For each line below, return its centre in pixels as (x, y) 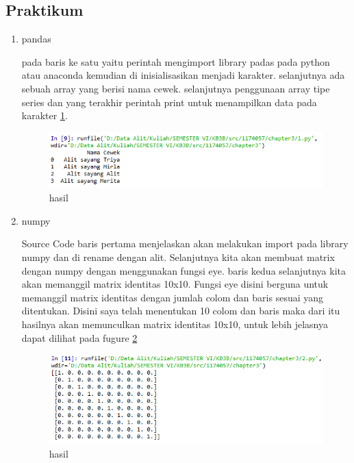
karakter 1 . (45, 115)
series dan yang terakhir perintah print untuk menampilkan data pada (169, 102)
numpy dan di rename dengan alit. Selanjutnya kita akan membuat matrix (178, 256)
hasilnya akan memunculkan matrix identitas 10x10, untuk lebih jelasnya (175, 324)
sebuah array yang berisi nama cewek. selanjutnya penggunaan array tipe (176, 88)
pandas (36, 39)
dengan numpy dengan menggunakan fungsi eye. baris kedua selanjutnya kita (184, 270)
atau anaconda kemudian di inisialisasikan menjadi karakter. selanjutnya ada (183, 75)
